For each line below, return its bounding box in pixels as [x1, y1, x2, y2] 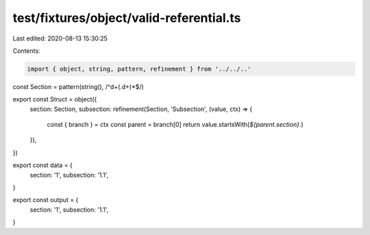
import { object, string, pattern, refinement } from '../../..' [27, 65, 251, 73]
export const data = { [12, 161, 73, 169]
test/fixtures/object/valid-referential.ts [12, 10, 241, 25]
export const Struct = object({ [12, 95, 97, 103]
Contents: [12, 47, 40, 55]
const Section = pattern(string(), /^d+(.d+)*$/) [12, 82, 144, 90]
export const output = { [12, 196, 79, 204]
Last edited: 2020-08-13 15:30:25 [12, 34, 108, 42]
